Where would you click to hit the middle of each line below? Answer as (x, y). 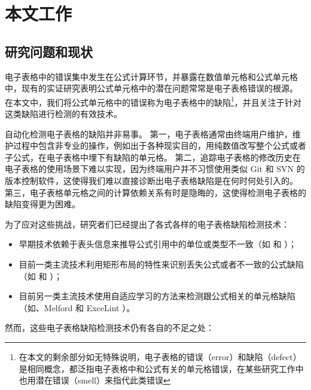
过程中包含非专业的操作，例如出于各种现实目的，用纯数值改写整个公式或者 (159, 145)
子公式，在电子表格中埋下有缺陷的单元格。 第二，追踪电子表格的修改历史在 (153, 157)
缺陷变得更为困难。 (42, 204)
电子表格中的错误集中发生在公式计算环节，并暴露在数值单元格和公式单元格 (151, 76)
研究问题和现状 (49, 51)
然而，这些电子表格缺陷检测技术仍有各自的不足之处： (109, 328)
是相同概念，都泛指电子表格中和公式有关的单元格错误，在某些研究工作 (157, 368)
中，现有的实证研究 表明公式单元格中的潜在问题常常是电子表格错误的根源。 (151, 88)
